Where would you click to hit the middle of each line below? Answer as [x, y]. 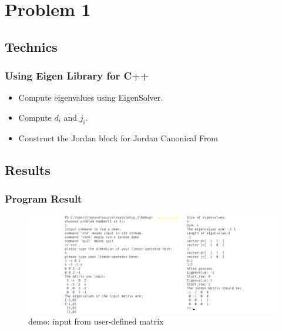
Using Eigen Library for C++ [77, 76]
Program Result [43, 199]
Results [28, 169]
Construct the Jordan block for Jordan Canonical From [118, 138]
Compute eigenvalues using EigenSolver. [91, 97]
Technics [31, 46]
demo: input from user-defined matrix [96, 321]
